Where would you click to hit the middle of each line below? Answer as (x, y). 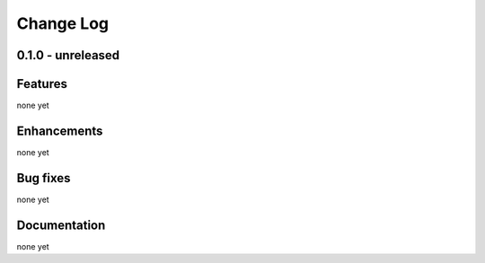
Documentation (61, 225)
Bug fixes (44, 178)
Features (42, 84)
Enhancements (60, 131)
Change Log (63, 23)
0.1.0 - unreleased (68, 55)
